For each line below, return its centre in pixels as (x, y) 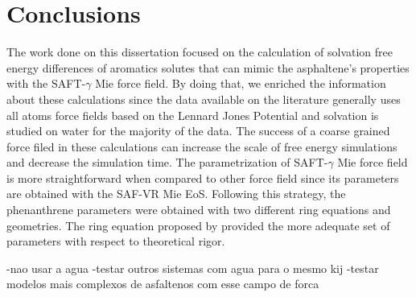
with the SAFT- (46, 83)
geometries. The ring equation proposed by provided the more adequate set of (198, 225)
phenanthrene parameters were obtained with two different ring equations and (199, 210)
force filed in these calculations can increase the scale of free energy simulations (202, 146)
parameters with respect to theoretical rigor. (116, 241)
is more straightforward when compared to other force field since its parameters (203, 177)
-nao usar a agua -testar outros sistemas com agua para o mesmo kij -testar (193, 268)
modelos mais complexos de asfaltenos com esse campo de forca (163, 284)
